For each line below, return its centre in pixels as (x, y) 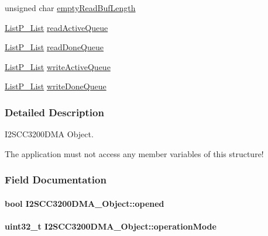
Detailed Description (54, 112)
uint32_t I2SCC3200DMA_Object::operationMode (111, 226)
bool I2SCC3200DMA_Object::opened (85, 203)
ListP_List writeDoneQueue (56, 86)
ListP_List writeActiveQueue (58, 66)
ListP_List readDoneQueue (54, 47)
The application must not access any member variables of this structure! (134, 153)
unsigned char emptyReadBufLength (70, 8)
